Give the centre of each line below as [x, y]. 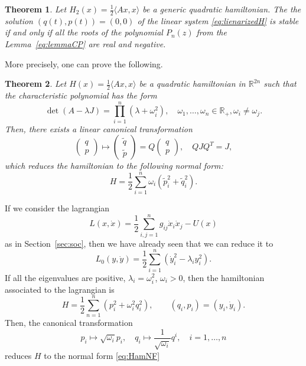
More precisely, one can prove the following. [84, 63]
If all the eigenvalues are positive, [65, 277]
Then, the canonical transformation [69, 323]
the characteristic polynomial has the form [81, 95]
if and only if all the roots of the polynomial [84, 32]
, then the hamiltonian [224, 277]
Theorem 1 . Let [36, 9]
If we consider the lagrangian [57, 208]
